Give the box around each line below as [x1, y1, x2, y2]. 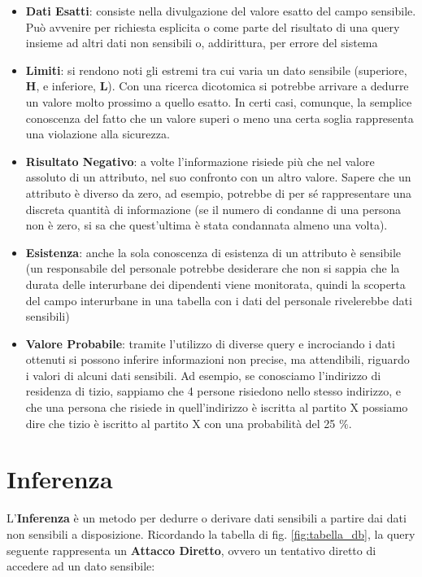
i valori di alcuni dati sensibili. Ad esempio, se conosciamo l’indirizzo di [25, 366, 381, 383]
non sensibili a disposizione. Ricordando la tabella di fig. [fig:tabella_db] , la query [7, 525, 415, 542]
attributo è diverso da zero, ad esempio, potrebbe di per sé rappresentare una [25, 184, 412, 201]
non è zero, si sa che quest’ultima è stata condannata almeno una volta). [25, 216, 388, 234]
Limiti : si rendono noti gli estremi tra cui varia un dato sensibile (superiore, [25, 61, 407, 78]
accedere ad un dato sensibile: [7, 557, 155, 575]
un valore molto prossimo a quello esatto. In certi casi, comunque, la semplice [25, 93, 412, 110]
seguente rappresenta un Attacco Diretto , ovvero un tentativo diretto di [7, 541, 376, 558]
